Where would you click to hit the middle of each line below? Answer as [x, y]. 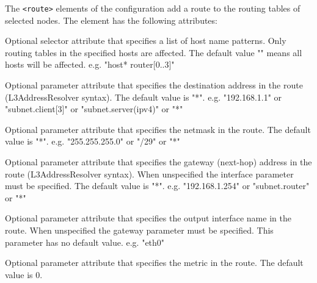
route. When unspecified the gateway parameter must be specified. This [139, 230]
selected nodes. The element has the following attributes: [111, 20]
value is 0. [24, 274]
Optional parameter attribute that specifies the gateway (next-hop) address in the [158, 162]
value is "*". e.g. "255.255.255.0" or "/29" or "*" [93, 141]
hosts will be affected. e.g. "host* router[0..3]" [90, 64]
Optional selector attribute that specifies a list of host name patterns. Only [146, 41]
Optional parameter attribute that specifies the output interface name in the [148, 218]
